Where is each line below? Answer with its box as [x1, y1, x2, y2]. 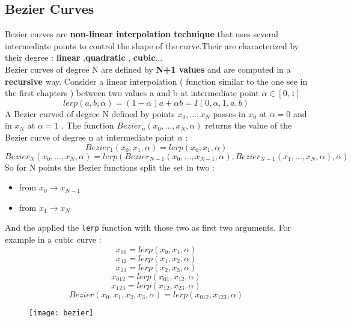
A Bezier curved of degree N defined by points [5, 107, 175, 120]
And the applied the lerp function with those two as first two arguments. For [5, 221, 291, 234]
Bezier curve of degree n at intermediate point [5, 130, 175, 143]
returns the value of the [205, 119, 292, 132]
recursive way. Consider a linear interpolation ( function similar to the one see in [5, 74, 308, 87]
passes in [213, 107, 246, 120]
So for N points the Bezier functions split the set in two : [5, 160, 215, 173]
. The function [61, 119, 114, 132]
